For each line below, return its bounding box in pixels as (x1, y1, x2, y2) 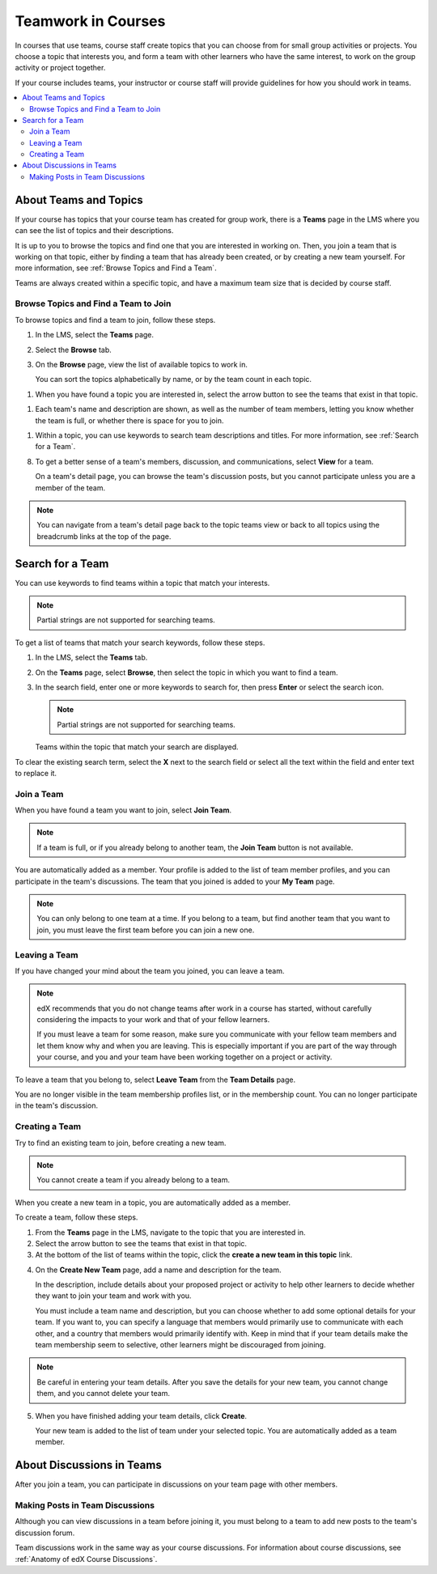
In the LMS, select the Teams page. (35, 330, 154, 340)
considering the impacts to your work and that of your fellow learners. (36, 1015, 270, 1025)
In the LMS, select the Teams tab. (35, 652, 148, 663)
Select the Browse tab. (35, 345, 112, 354)
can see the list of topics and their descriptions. (15, 226, 174, 235)
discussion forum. (15, 1528, 75, 1538)
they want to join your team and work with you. (35, 1291, 192, 1300)
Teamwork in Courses (15, 12, 166, 30)
